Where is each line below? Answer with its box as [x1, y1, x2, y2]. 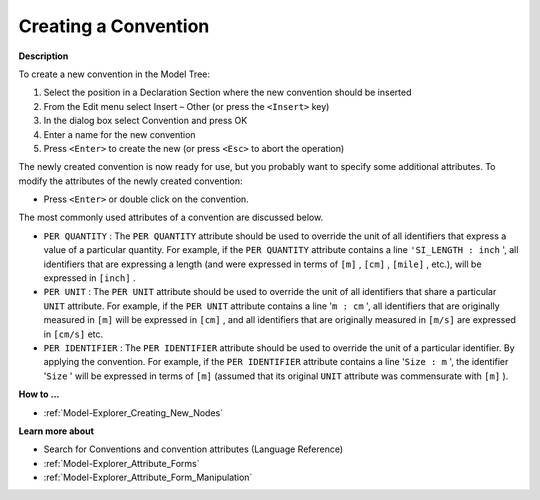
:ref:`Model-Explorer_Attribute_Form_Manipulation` [43, 471, 253, 484]
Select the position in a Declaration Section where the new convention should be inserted [43, 86, 412, 99]
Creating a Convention [18, 15, 210, 37]
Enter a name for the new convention [43, 128, 196, 140]
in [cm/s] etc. [43, 328, 104, 340]
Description [18, 50, 69, 62]
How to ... [18, 388, 60, 400]
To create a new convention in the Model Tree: [18, 68, 210, 80]
